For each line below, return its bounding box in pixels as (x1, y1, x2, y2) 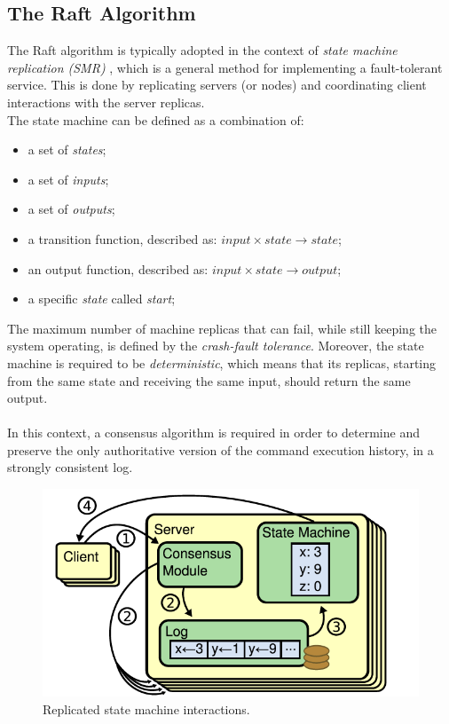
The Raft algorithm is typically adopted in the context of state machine (7, 41, 398, 59)
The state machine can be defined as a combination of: (7, 110, 304, 129)
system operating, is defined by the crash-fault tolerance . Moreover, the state (7, 336, 424, 355)
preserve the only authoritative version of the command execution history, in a (7, 440, 434, 459)
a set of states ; (28, 140, 106, 159)
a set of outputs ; (28, 200, 115, 218)
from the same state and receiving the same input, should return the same (7, 371, 411, 390)
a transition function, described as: (28, 229, 217, 248)
